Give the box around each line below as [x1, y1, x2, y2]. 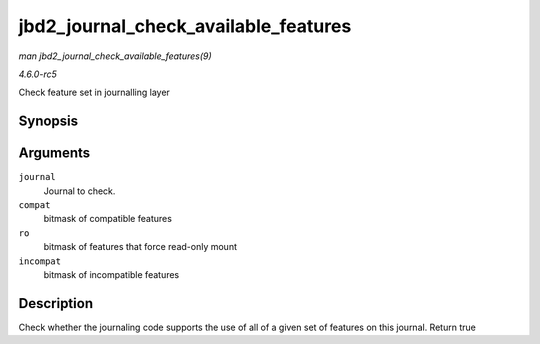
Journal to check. [43, 185, 116, 197]
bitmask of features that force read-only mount [43, 241, 237, 253]
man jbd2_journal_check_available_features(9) [18, 50, 212, 62]
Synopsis [18, 113, 79, 130]
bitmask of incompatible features [43, 268, 180, 280]
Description [18, 295, 94, 312]
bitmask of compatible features [43, 213, 172, 225]
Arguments [18, 145, 91, 162]
